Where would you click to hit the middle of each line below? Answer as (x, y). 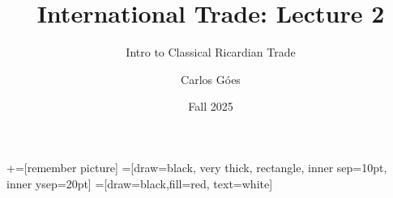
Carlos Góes (211, 79)
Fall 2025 (211, 106)
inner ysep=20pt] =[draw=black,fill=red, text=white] (140, 183)
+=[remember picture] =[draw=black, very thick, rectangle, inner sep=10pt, (197, 167)
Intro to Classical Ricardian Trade (211, 52)
